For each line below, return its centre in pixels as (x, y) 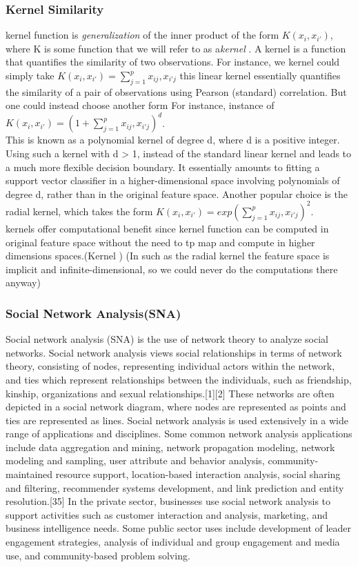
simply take (30, 75)
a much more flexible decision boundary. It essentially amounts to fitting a (163, 167)
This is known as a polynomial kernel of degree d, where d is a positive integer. (173, 140)
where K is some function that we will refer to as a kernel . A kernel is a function (176, 48)
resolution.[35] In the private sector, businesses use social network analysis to (168, 501)
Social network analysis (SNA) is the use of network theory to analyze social (167, 339)
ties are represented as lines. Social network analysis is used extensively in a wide (177, 420)
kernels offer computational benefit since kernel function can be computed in (167, 228)
